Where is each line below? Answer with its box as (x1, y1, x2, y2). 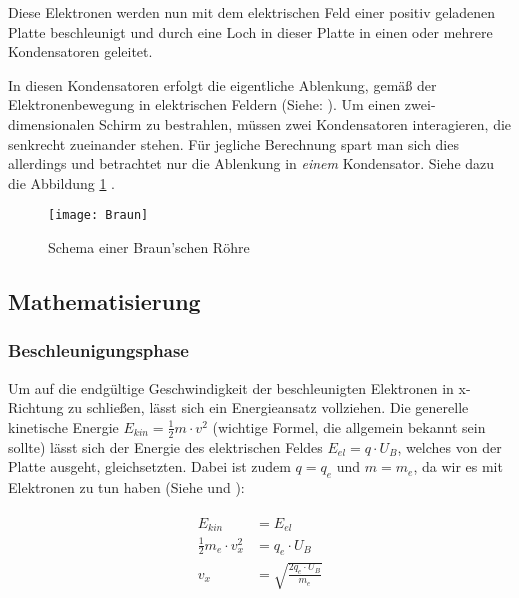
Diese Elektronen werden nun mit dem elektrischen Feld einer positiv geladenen (8, 2, 496, 22)
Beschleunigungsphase (8, 338, 189, 363)
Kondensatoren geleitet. (8, 41, 153, 62)
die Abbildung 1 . (8, 172, 115, 193)
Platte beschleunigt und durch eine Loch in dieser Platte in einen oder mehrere (8, 21, 493, 42)
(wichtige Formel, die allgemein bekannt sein (212, 416, 486, 437)
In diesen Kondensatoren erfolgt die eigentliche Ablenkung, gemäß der (8, 74, 437, 95)
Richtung (8, 397, 64, 418)
